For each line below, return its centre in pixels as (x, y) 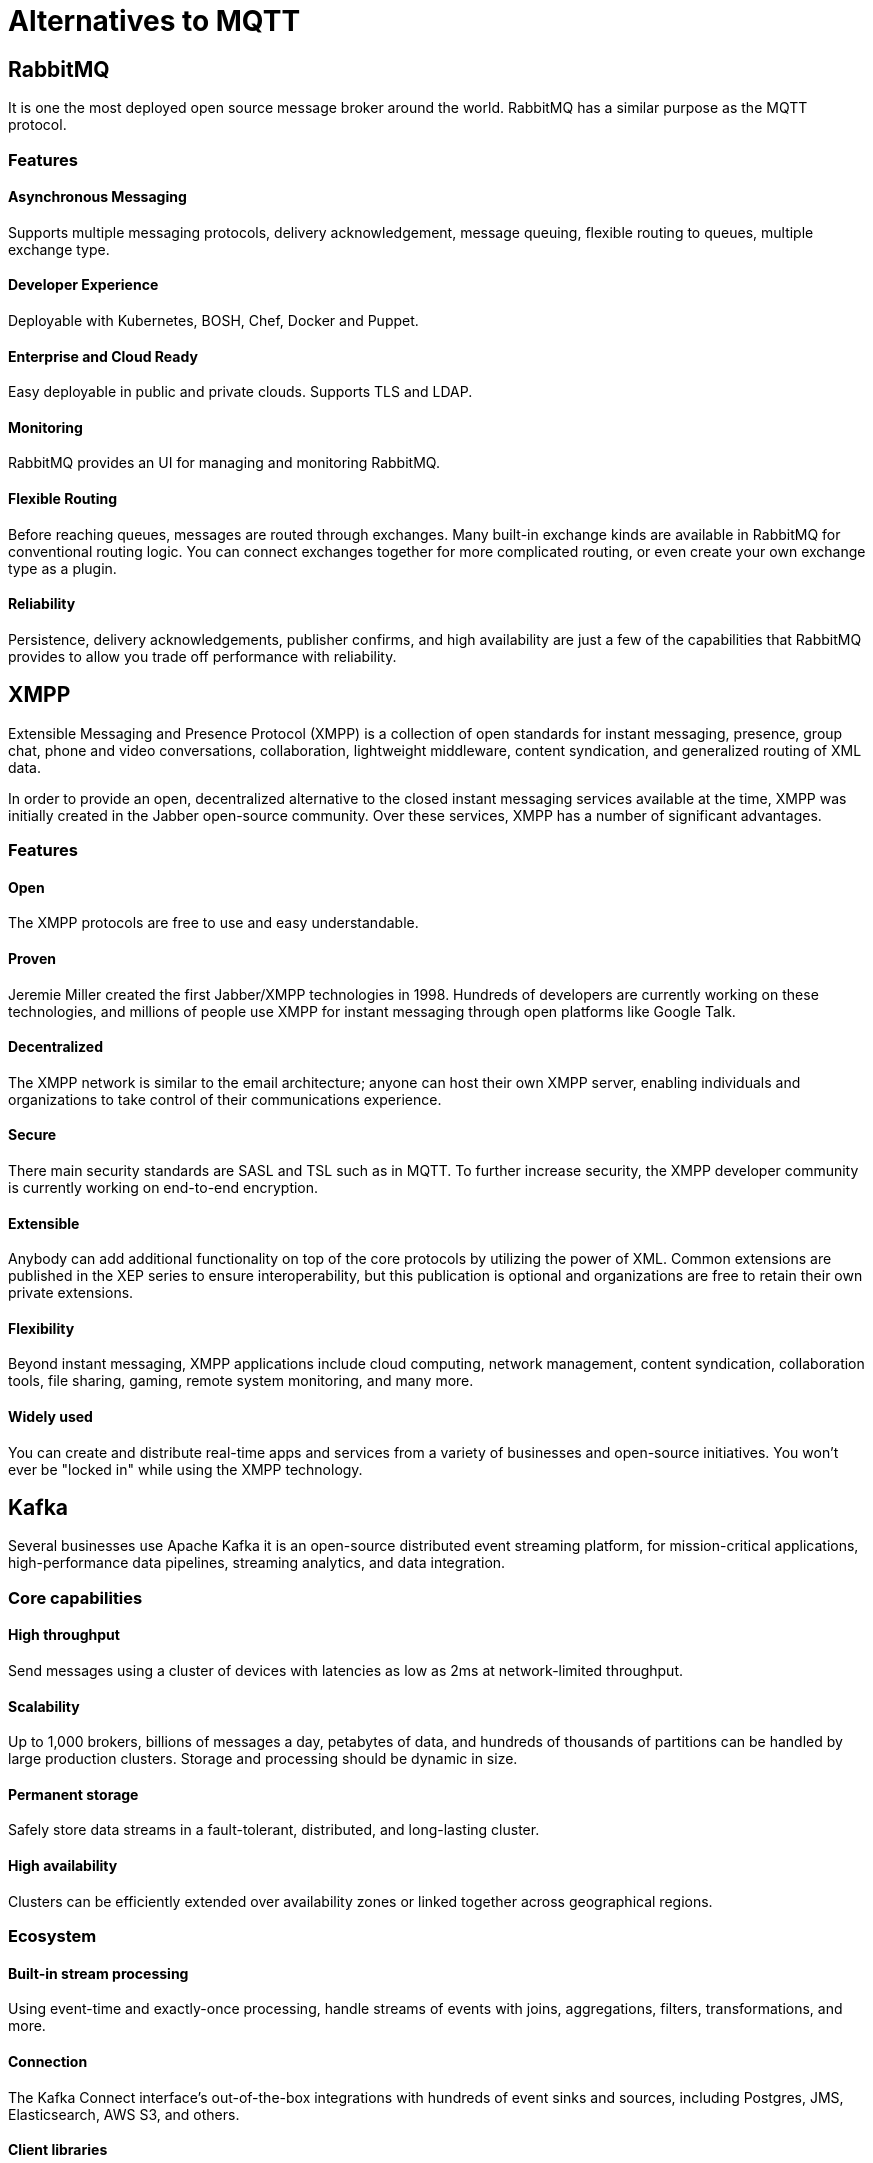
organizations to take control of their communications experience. (225, 1099)
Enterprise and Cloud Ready (103, 356)
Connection (48, 2061)
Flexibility (41, 1328)
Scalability (44, 1706)
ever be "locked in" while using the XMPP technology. (185, 1469)
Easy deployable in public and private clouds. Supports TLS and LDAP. (240, 392)
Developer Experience (83, 285)
